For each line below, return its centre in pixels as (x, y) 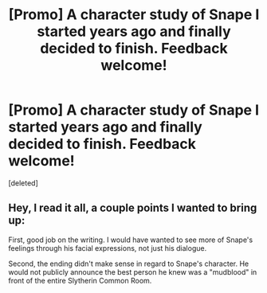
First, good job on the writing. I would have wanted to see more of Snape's (131, 240)
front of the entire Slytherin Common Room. (80, 280)
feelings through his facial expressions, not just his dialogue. (108, 248)
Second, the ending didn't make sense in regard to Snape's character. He (129, 264)
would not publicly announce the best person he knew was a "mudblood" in (133, 272)
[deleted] (23, 183)
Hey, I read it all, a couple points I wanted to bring (133, 208)
